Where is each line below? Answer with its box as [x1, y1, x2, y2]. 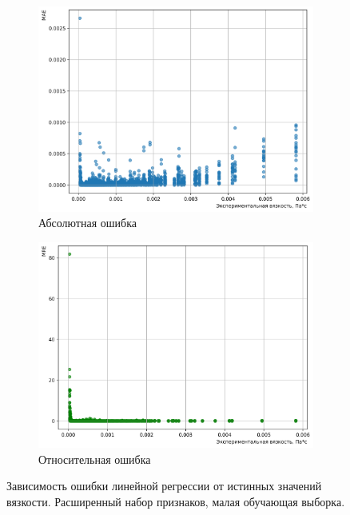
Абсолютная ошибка [38, 214, 137, 231]
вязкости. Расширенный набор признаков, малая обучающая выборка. [6, 493, 345, 509]
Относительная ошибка [38, 450, 151, 467]
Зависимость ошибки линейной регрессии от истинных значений [6, 477, 322, 494]
